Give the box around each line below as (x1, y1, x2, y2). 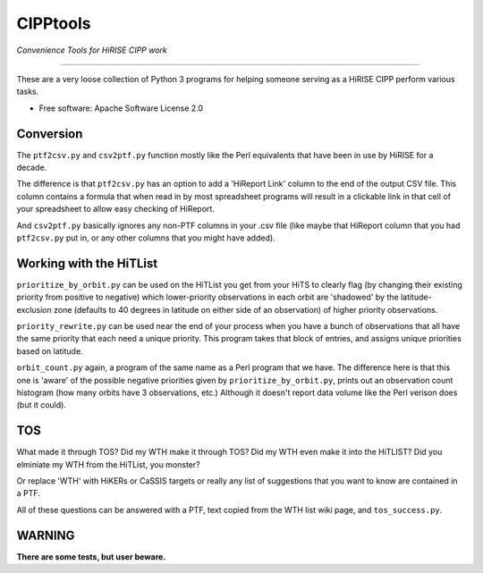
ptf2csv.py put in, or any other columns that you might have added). (16, 232, 276, 243)
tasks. (16, 86, 39, 97)
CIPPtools (16, 13, 91, 33)
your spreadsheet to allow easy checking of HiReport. (16, 204, 215, 215)
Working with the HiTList (16, 256, 158, 271)
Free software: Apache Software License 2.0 (38, 103, 204, 114)
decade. (16, 162, 47, 173)
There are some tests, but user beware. (16, 551, 166, 562)
